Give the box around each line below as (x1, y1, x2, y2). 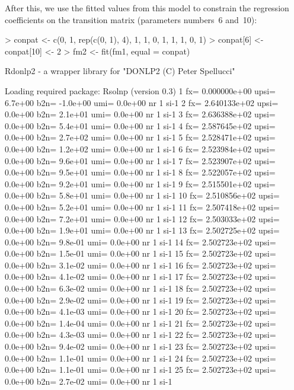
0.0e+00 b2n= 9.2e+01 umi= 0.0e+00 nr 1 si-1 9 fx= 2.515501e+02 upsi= (5, 177, 276, 190)
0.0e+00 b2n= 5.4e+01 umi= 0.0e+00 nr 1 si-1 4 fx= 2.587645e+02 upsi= (5, 119, 276, 132)
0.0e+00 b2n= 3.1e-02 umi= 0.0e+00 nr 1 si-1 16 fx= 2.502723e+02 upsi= (5, 258, 276, 271)
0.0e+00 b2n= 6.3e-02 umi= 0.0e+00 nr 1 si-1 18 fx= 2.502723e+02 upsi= (5, 282, 276, 295)
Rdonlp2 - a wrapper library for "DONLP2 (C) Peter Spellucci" (5, 65, 235, 77)
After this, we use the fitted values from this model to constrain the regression (5, 2, 289, 14)
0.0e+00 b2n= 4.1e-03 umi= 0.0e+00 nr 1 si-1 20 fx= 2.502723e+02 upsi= (5, 305, 276, 318)
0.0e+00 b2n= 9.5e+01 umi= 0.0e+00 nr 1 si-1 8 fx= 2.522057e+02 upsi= (5, 166, 276, 178)
